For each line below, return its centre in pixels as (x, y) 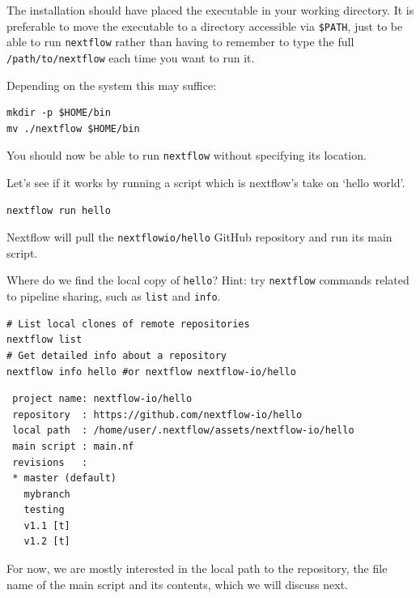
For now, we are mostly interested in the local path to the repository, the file (197, 568)
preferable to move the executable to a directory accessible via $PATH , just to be (205, 26)
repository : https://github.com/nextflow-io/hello (157, 414)
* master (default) (65, 478)
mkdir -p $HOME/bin (59, 113)
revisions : (50, 462)
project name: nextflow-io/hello (102, 399)
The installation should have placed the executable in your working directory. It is (210, 10)
